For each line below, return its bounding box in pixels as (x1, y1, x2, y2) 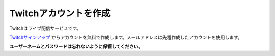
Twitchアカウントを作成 (9, 8, 111, 19)
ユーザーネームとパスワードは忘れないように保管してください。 (9, 43, 143, 50)
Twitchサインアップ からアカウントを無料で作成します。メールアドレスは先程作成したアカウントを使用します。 (9, 34, 242, 40)
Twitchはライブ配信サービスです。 (9, 25, 81, 31)
